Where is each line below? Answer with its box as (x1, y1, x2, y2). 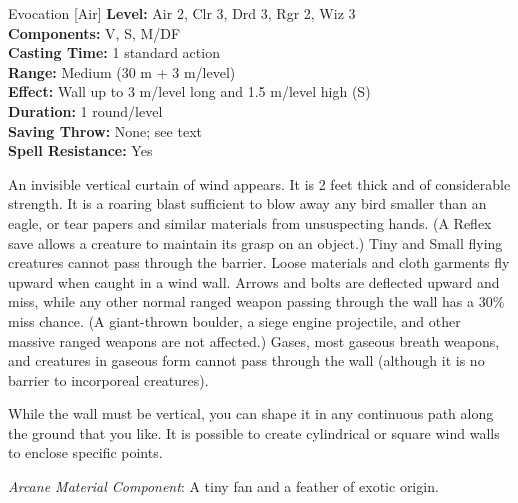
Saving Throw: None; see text (8, 120, 202, 141)
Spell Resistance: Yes (8, 140, 153, 161)
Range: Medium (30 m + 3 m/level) (8, 61, 236, 82)
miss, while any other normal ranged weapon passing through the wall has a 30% (8, 291, 505, 312)
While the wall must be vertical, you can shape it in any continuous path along (8, 403, 494, 424)
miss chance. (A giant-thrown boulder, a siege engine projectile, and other (8, 310, 461, 331)
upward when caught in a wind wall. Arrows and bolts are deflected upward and (8, 271, 500, 292)
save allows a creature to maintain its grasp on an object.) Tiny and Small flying (8, 232, 503, 253)
